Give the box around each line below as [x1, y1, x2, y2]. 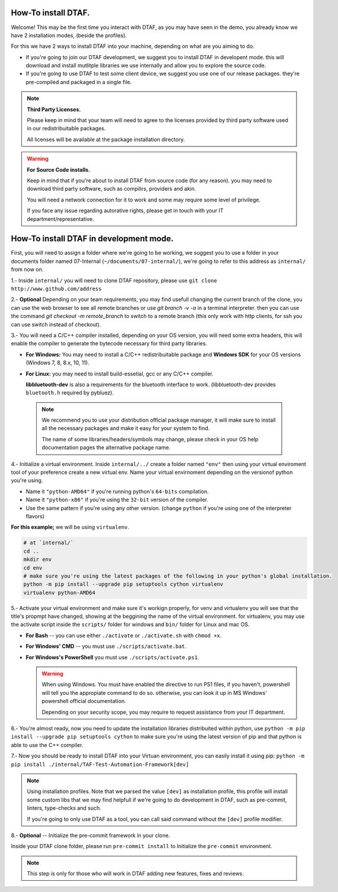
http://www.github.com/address [11, 285, 102, 293]
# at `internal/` [23, 540, 74, 546]
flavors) [25, 513, 44, 519]
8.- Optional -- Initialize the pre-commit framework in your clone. [11, 832, 170, 839]
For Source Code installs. [27, 166, 91, 173]
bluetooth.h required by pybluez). [25, 389, 114, 396]
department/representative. [27, 215, 94, 222]
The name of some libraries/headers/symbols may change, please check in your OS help [41, 435, 259, 442]
